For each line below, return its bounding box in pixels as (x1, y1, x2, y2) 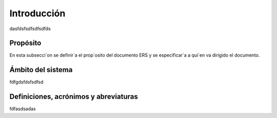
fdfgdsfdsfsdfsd (9, 79, 44, 85)
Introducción (9, 8, 66, 19)
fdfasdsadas (9, 106, 36, 112)
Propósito (9, 39, 42, 48)
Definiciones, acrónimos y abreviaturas (9, 92, 138, 101)
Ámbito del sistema (9, 65, 73, 74)
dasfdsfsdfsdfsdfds (9, 26, 51, 32)
